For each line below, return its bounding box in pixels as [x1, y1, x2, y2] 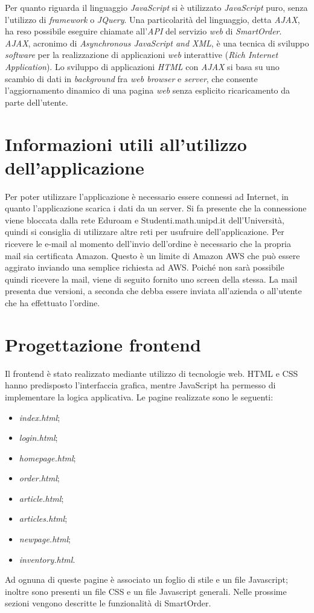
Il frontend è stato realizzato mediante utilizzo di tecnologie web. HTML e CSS [5, 367, 298, 379]
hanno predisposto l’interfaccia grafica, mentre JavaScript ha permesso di [5, 379, 276, 391]
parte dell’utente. [5, 95, 68, 108]
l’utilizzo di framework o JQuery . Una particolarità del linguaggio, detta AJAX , [5, 13, 300, 25]
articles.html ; [19, 512, 68, 525]
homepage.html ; [19, 451, 76, 464]
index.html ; [19, 411, 60, 423]
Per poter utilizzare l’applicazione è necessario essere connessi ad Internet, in [5, 190, 289, 202]
